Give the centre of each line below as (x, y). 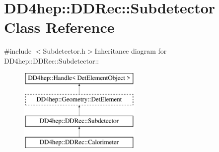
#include (18, 51)
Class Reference (59, 27)
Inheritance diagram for (131, 51)
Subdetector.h (64, 51)
